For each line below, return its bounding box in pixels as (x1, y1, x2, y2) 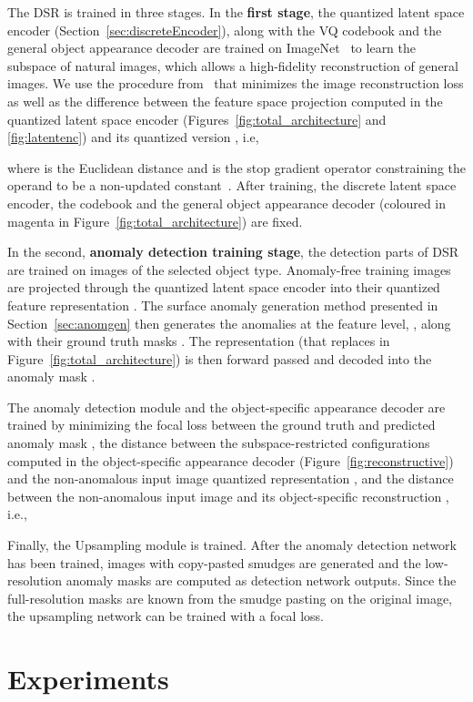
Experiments (7, 660, 169, 697)
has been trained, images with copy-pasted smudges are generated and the (7, 553, 421, 572)
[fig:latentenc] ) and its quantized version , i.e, (7, 127, 259, 147)
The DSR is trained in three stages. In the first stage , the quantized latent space (7, 3, 465, 21)
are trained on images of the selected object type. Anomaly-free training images (7, 259, 451, 279)
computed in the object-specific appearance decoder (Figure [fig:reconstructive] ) (7, 451, 454, 470)
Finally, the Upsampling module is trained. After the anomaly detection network (7, 535, 458, 554)
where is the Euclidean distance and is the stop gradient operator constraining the (7, 158, 467, 177)
